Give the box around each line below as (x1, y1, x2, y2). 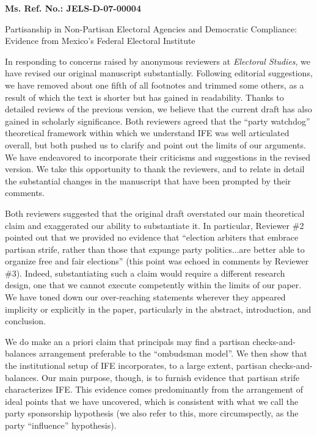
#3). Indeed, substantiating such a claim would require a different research (5, 266, 285, 279)
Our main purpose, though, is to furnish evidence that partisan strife (41, 371, 300, 383)
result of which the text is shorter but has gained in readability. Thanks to (5, 90, 284, 103)
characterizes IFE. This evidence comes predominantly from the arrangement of (5, 383, 304, 396)
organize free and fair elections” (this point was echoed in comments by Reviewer (5, 255, 309, 267)
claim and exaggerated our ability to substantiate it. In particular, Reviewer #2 (5, 219, 304, 231)
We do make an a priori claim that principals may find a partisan (5, 335, 250, 347)
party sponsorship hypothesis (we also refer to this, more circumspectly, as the (5, 407, 299, 420)
